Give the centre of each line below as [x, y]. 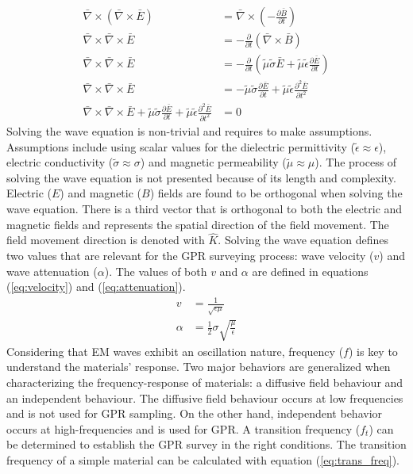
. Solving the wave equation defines [303, 240]
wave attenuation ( [52, 271]
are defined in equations [310, 271]
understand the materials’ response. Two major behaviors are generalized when [199, 367]
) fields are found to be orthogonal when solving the [276, 193]
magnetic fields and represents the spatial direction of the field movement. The [198, 224]
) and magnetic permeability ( [213, 162]
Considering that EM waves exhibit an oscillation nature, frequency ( [175, 351]
